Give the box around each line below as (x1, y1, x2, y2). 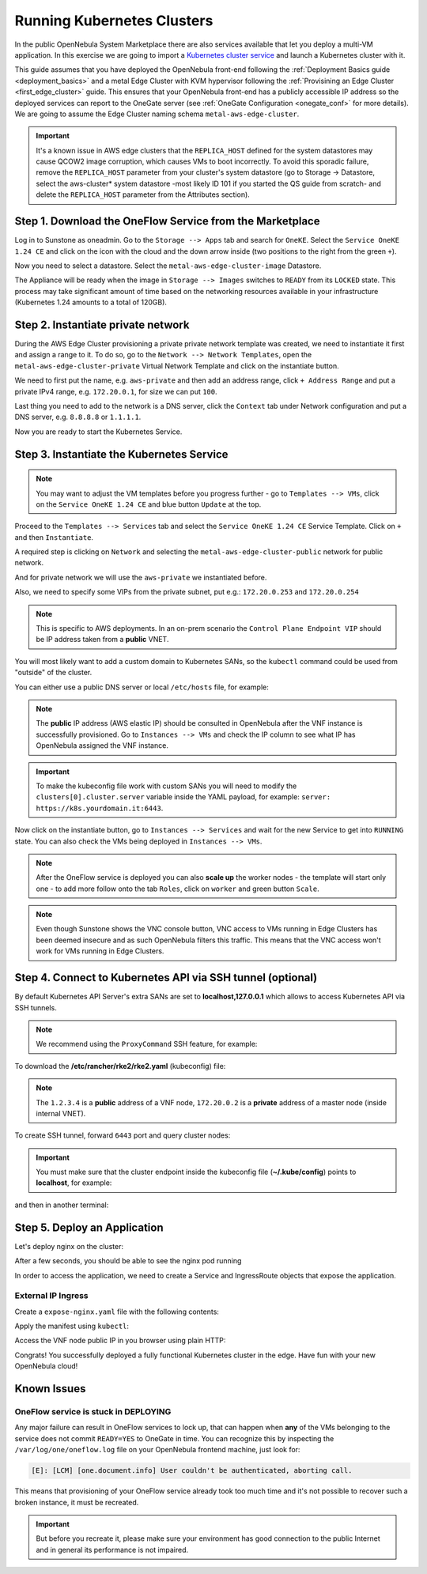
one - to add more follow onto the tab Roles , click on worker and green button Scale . (36, 884, 319, 893)
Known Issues (14, 1382, 86, 1395)
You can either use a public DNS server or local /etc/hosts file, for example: (14, 682, 269, 692)
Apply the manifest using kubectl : (14, 1321, 130, 1331)
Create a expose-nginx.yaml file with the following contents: (14, 1307, 219, 1316)
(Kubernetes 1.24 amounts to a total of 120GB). (14, 297, 168, 308)
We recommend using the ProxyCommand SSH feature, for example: (36, 1040, 258, 1049)
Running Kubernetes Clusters (14, 12, 213, 29)
